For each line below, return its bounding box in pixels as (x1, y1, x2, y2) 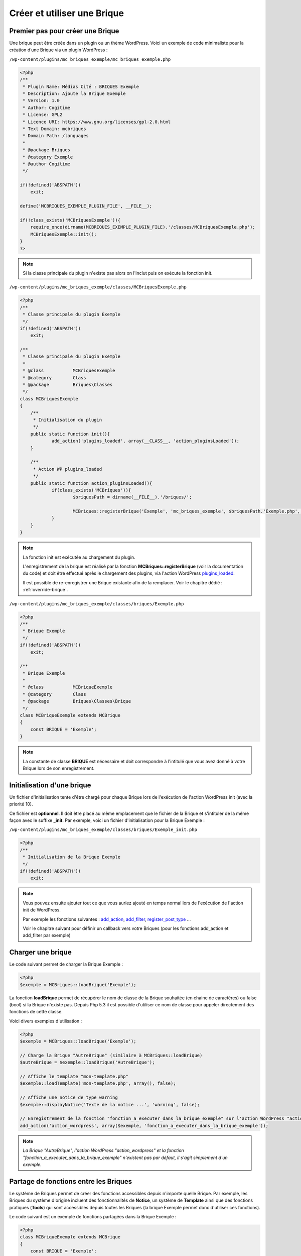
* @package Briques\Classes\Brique (23, 698, 131, 704)
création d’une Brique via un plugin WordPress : (9, 47, 108, 53)
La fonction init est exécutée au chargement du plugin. (23, 554, 135, 560)
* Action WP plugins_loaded (33, 466, 102, 472)
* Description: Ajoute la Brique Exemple (23, 91, 126, 96)
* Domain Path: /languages (23, 133, 89, 139)
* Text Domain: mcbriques (23, 126, 86, 132)
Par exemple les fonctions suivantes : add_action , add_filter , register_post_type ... (23, 916, 191, 922)
